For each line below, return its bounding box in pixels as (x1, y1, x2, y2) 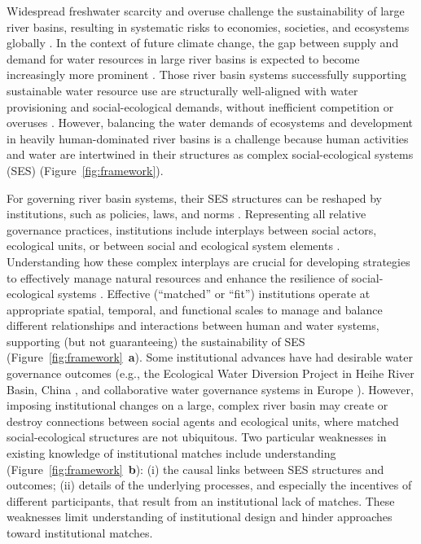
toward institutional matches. (7, 524, 153, 541)
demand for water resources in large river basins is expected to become (7, 50, 360, 67)
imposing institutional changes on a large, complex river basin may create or (7, 397, 388, 414)
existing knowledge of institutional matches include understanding (7, 445, 336, 462)
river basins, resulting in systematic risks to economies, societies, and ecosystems (7, 18, 410, 35)
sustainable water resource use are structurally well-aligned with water (7, 81, 358, 99)
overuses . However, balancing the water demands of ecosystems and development (7, 114, 414, 131)
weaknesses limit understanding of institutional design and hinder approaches (7, 508, 392, 525)
